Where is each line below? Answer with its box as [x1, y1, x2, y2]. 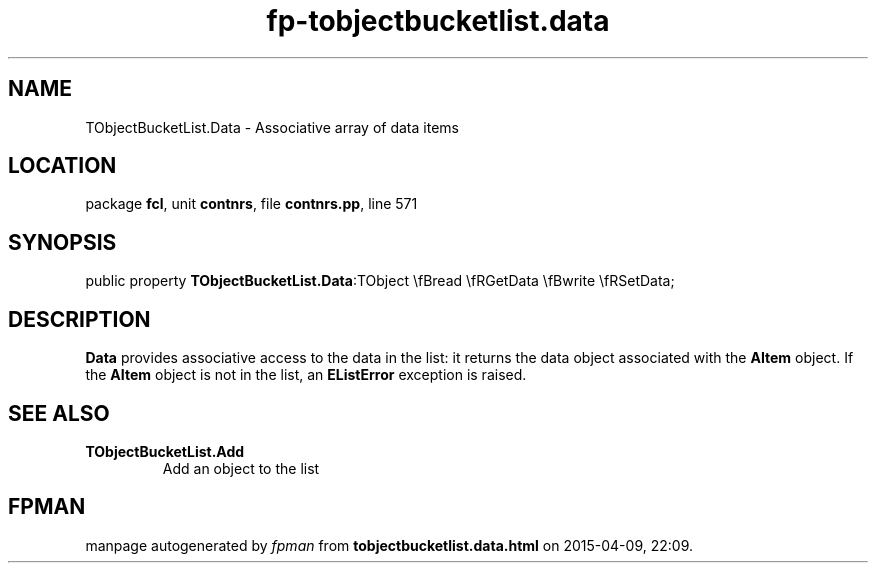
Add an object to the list [162, 459, 320, 477]
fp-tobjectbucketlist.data [266, 4, 610, 38]
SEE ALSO [8, 400, 110, 426]
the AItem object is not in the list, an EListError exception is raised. [85, 366, 527, 384]
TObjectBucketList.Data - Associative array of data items [85, 118, 459, 136]
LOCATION [8, 153, 117, 179]
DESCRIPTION [8, 306, 151, 332]
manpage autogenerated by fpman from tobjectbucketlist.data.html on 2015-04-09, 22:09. [85, 536, 693, 554]
